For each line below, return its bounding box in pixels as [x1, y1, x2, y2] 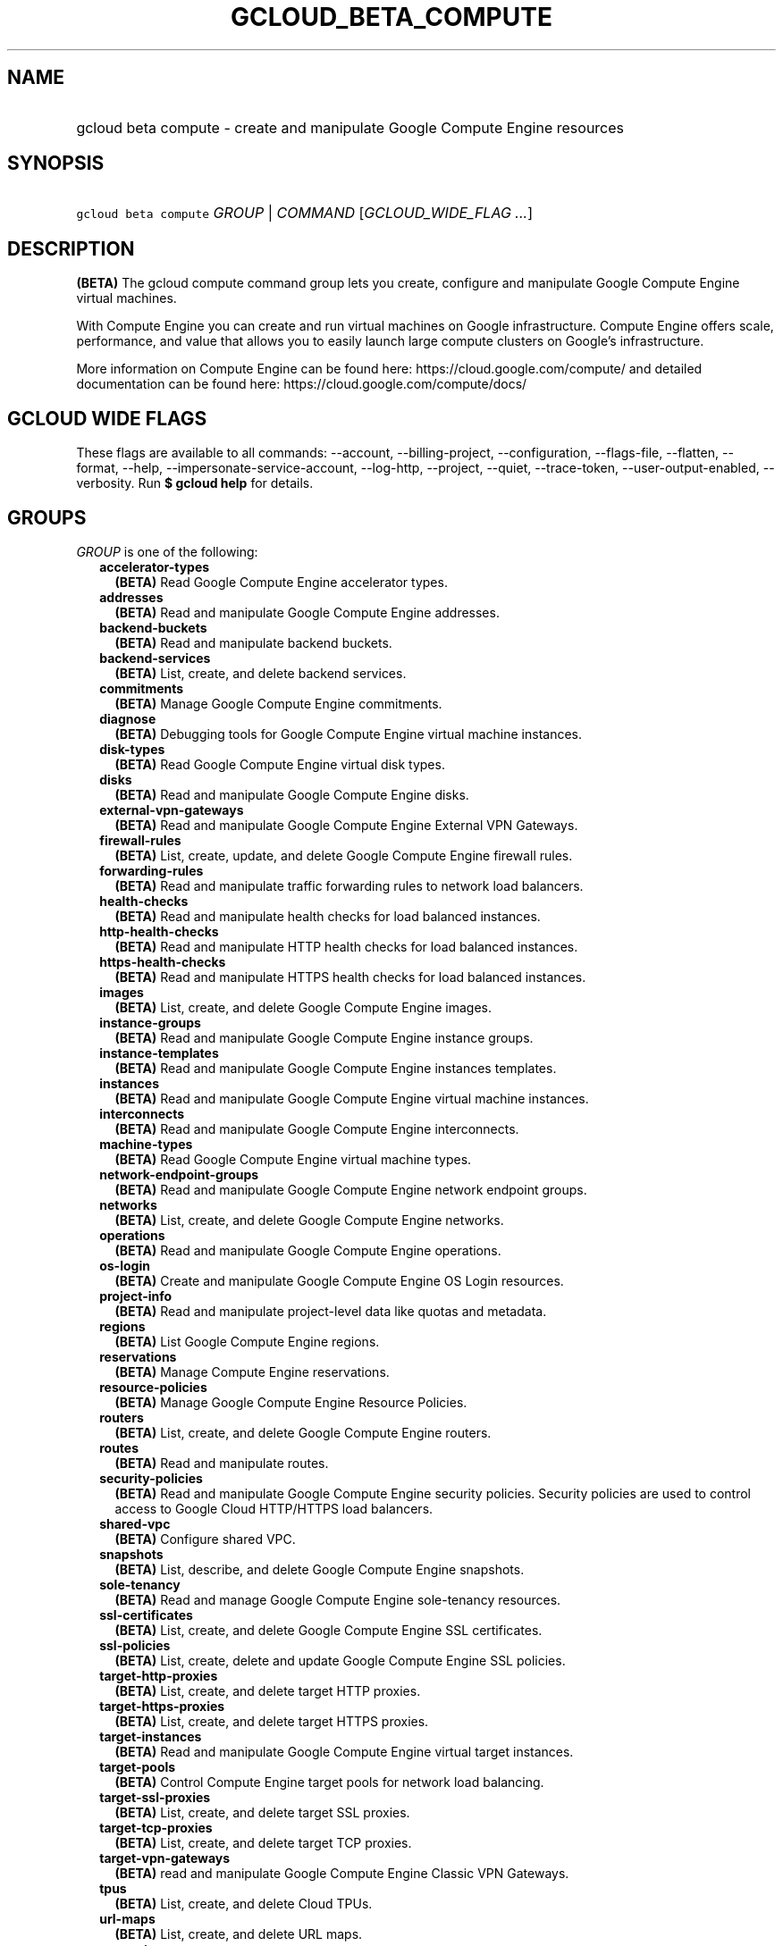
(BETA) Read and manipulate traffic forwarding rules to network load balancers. [114, 877, 584, 893]
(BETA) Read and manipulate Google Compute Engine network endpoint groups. [114, 1181, 587, 1197]
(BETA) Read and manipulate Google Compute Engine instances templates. [114, 1060, 557, 1076]
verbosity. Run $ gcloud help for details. [76, 475, 314, 491]
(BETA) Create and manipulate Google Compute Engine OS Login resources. [114, 1272, 564, 1288]
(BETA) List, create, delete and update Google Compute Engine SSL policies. [114, 1652, 566, 1668]
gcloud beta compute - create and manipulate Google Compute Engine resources [76, 118, 625, 137]
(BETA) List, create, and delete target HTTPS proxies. [114, 1713, 429, 1729]
